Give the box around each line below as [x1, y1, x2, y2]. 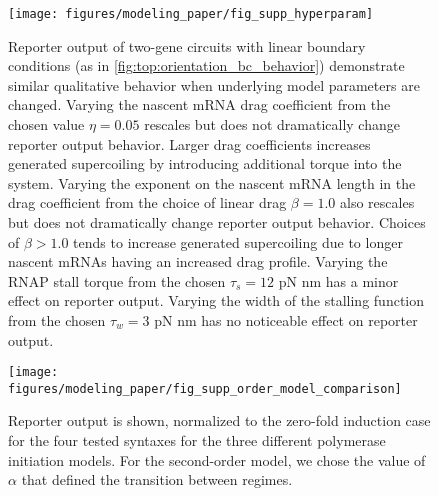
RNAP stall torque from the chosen [8, 270, 226, 291]
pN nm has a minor [278, 270, 399, 291]
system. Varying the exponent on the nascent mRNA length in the [8, 172, 416, 193]
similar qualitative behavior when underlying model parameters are [8, 74, 420, 95]
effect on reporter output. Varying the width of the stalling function [8, 290, 425, 311]
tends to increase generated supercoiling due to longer [73, 231, 403, 252]
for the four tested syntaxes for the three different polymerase [8, 430, 386, 451]
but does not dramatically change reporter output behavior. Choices [8, 212, 426, 232]
